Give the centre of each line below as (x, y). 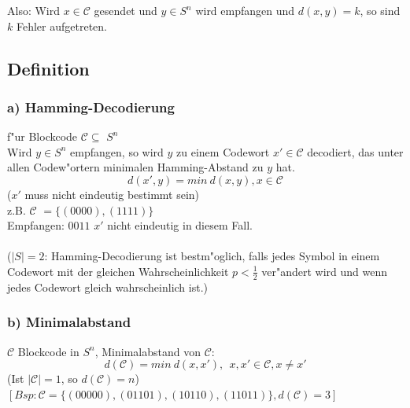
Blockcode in (48, 351)
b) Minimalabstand (69, 322)
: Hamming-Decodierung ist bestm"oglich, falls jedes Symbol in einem (212, 256)
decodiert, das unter (355, 151)
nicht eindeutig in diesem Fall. (180, 225)
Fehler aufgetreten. (61, 26)
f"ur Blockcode (42, 136)
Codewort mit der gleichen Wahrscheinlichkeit (118, 271)
